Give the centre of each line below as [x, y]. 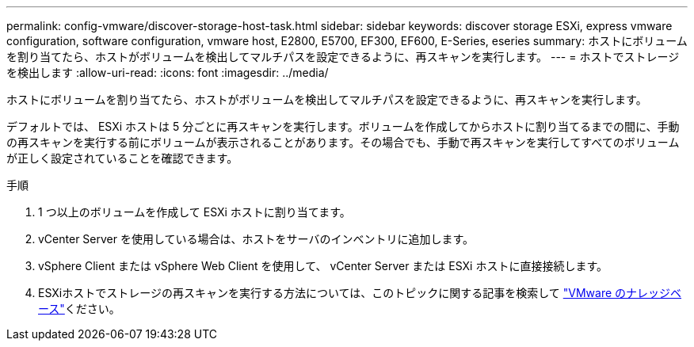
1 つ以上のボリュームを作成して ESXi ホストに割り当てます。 [194, 212]
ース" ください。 [79, 309]
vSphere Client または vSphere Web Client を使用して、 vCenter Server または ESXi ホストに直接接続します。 [323, 266]
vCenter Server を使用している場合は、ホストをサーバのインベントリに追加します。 [256, 239]
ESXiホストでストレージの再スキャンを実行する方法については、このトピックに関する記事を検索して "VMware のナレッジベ [360, 293]
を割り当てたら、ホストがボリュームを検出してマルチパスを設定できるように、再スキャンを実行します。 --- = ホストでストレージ [343, 57]
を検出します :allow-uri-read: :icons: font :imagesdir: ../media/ [168, 72]
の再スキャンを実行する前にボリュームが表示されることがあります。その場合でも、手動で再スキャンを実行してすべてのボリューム [343, 142]
